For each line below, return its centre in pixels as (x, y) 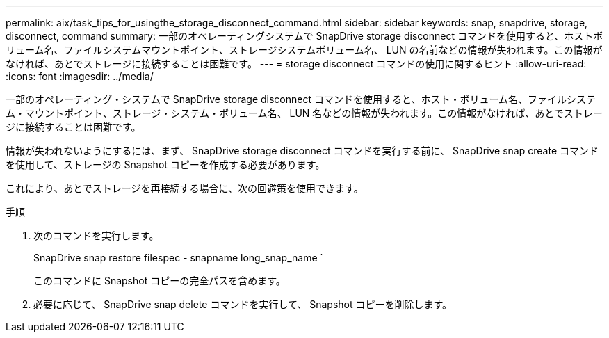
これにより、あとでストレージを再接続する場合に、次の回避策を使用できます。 (185, 188)
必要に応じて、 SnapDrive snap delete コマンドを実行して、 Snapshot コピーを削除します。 (243, 304)
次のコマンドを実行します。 (96, 235)
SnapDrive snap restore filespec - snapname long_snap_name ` (179, 258)
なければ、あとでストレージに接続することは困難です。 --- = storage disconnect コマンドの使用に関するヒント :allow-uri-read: (296, 64)
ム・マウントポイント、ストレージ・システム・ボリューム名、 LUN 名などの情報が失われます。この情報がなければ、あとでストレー (304, 113)
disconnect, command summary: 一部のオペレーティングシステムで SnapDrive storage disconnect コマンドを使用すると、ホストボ (304, 36)
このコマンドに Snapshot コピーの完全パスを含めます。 (160, 281)
